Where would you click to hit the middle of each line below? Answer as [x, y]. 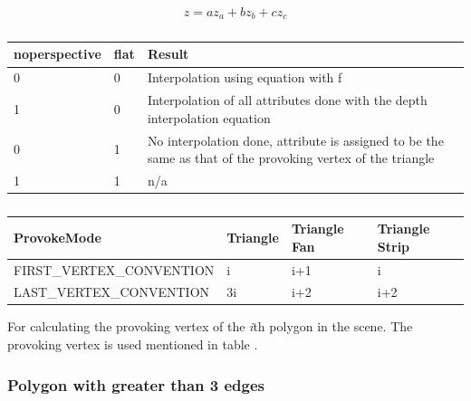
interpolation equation [209, 117]
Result [168, 54]
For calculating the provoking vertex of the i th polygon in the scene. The [210, 326]
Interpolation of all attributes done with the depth [287, 100]
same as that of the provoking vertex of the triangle [291, 158]
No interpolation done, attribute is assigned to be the [295, 140]
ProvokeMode [58, 237]
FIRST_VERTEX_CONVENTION [114, 269]
